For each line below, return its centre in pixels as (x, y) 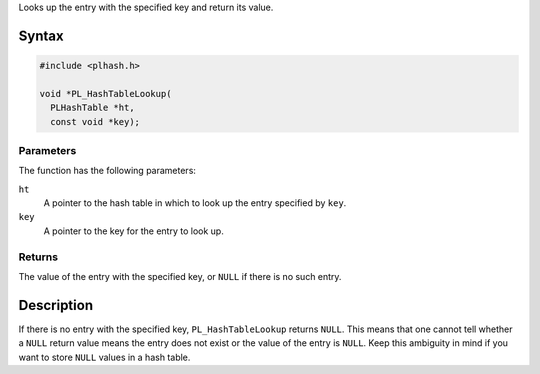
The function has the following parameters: (107, 171)
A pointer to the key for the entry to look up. (133, 231)
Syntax (41, 35)
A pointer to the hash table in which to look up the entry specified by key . (195, 203)
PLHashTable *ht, (92, 108)
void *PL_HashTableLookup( (105, 93)
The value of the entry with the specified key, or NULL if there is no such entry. (180, 276)
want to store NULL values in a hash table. (104, 357)
